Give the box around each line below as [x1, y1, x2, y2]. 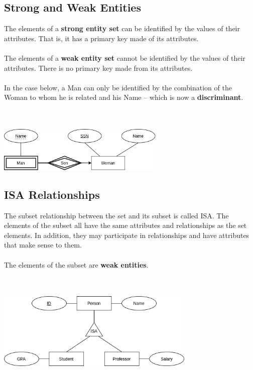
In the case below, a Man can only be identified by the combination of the [4, 82, 232, 92]
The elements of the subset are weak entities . [4, 259, 149, 270]
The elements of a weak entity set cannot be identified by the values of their [4, 52, 245, 63]
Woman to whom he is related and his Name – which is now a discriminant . [4, 92, 243, 102]
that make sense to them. [4, 239, 82, 250]
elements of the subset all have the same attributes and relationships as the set [4, 220, 247, 230]
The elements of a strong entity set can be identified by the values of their [4, 23, 240, 34]
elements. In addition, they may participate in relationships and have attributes [4, 229, 249, 240]
